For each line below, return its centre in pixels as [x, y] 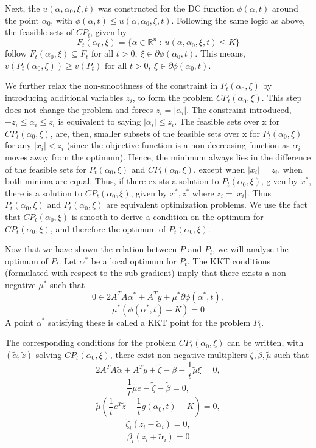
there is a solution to [44, 192]
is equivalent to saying [100, 121]
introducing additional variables [64, 98]
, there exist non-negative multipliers [178, 354]
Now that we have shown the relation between [91, 249]
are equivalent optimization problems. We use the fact [207, 205]
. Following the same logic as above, [238, 20]
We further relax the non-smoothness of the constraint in [111, 85]
